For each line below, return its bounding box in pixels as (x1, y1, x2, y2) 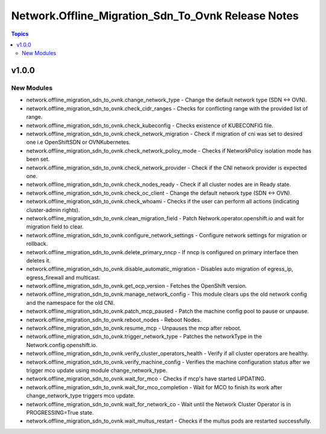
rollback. (26, 240, 48, 247)
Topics (11, 30, 29, 37)
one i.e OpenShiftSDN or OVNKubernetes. (26, 139, 131, 146)
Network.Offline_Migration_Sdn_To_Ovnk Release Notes (11, 9, 299, 22)
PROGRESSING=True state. (26, 409, 94, 416)
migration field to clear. (26, 223, 84, 231)
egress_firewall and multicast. (26, 273, 101, 281)
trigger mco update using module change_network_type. (26, 366, 168, 374)
